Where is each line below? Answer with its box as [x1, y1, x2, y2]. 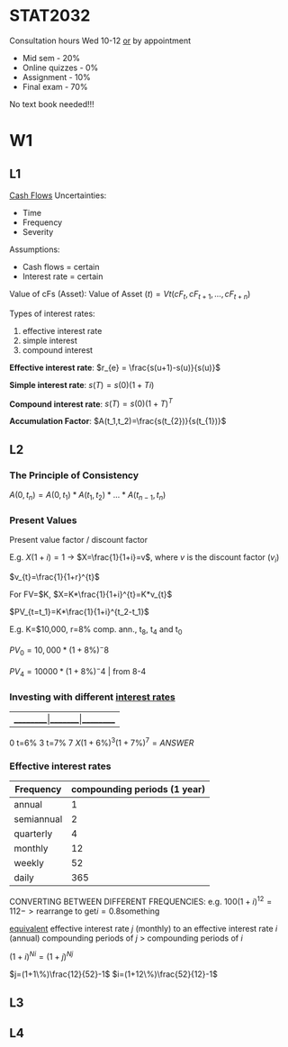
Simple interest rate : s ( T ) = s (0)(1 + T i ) [9, 379, 155, 390]
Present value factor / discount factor [9, 535, 148, 546]
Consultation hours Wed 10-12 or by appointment [9, 35, 192, 46]
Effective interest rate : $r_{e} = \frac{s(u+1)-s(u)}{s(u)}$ [9, 362, 221, 373]
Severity [22, 226, 54, 237]
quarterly [13, 827, 53, 840]
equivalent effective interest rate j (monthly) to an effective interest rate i [9, 923, 278, 934]
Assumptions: [9, 244, 60, 255]
